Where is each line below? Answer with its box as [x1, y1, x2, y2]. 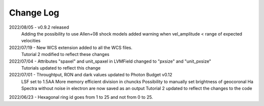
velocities [21, 38, 41, 44]
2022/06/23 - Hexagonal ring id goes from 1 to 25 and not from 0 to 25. [9, 94, 154, 100]
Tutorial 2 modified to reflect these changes [21, 52, 110, 57]
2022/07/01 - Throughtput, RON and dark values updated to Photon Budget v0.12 [9, 72, 173, 78]
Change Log [9, 7, 60, 18]
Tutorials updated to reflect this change [21, 65, 101, 71]
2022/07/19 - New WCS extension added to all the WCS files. [9, 44, 133, 51]
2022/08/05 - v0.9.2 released [9, 24, 69, 30]
